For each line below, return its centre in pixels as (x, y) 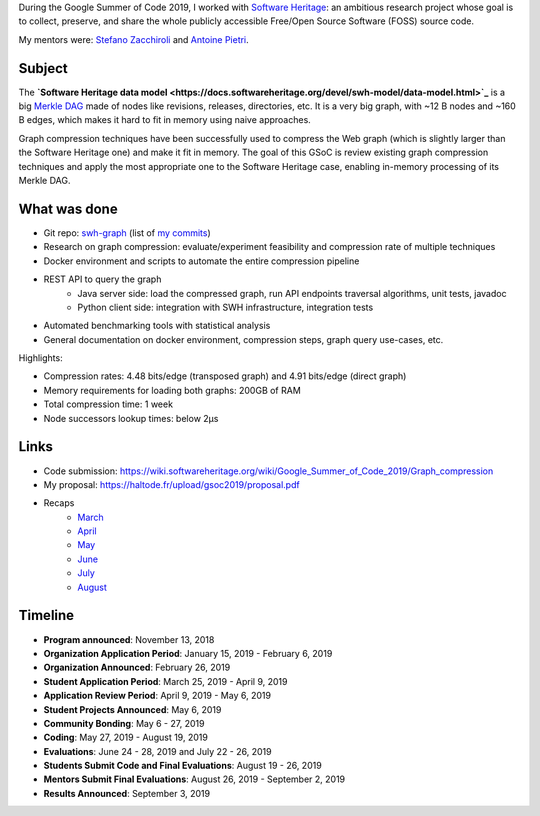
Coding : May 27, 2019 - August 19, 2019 (126, 737)
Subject (43, 68)
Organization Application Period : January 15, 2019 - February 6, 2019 (188, 653)
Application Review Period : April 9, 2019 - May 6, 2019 (157, 696)
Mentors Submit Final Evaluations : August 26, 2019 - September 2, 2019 (194, 779)
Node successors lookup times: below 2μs (131, 418)
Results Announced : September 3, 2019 (126, 793)
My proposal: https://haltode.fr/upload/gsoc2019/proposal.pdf (171, 484)
